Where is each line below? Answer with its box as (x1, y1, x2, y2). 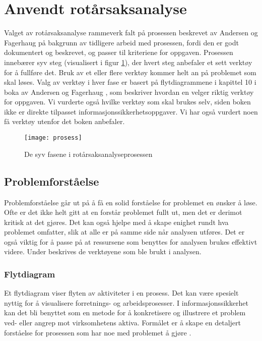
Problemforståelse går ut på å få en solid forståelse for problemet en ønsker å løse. (4, 197, 257, 207)
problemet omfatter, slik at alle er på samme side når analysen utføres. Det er (4, 226, 245, 237)
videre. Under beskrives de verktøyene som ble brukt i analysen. (4, 246, 202, 257)
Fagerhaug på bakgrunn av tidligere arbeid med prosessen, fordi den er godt (4, 37, 239, 47)
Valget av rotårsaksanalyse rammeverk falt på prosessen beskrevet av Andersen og (4, 27, 258, 38)
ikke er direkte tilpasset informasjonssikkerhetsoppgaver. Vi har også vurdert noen (4, 106, 258, 117)
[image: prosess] (24, 134, 82, 142)
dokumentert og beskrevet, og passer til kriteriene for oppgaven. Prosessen (4, 47, 233, 58)
